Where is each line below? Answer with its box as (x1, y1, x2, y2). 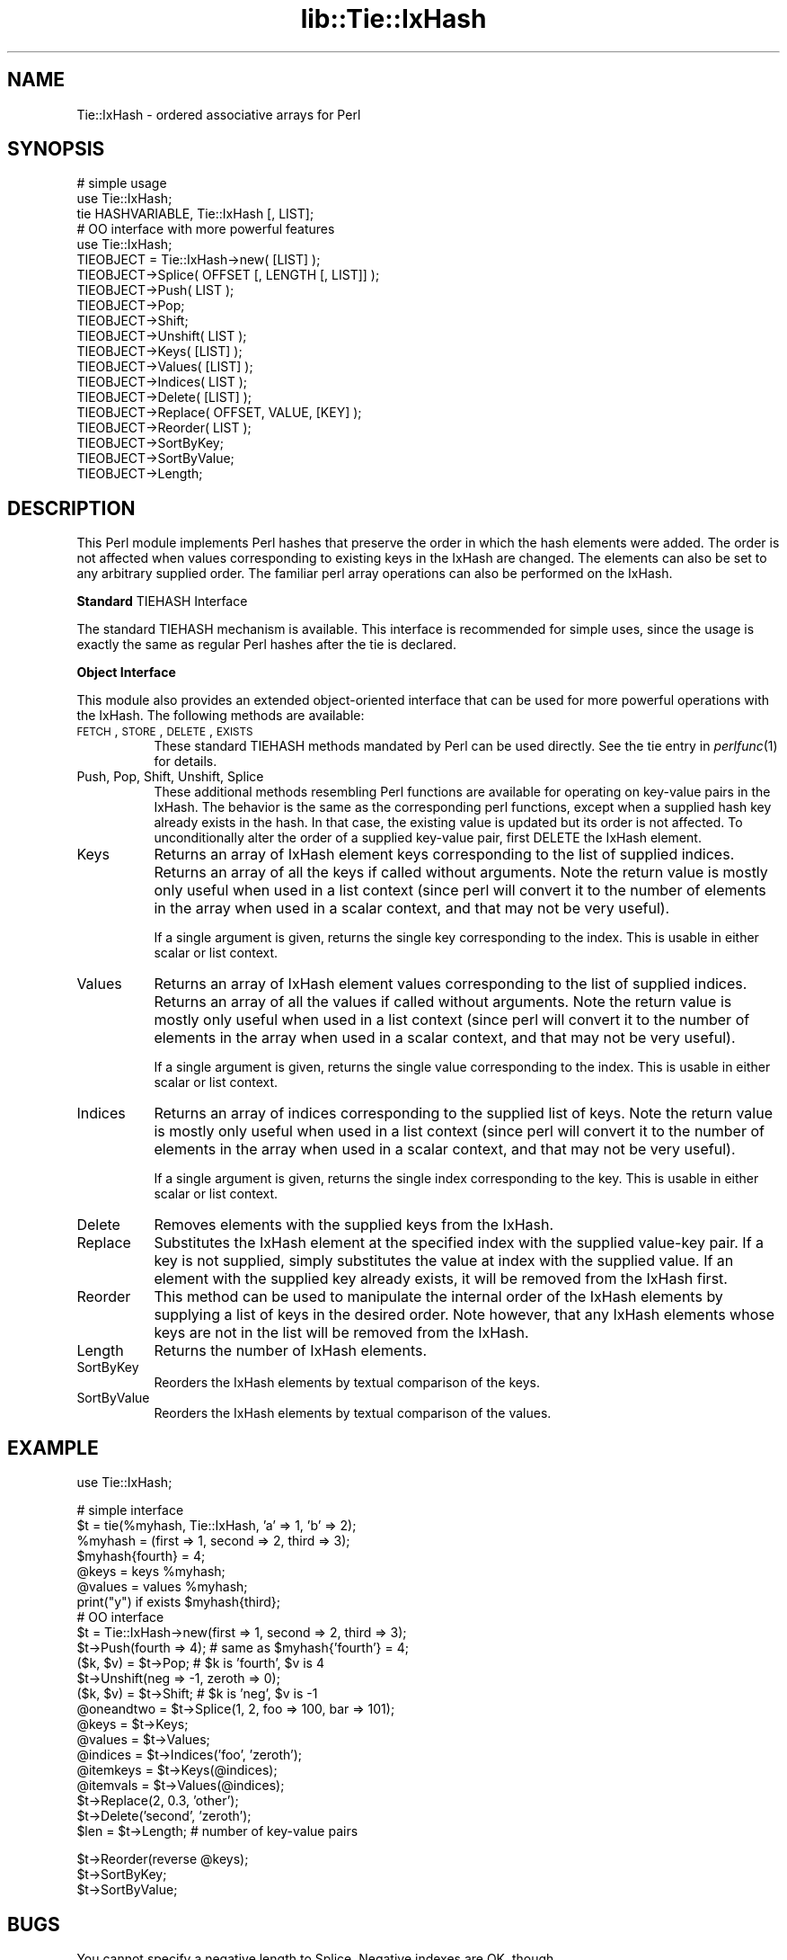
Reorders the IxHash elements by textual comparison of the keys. (154, 1375, 540, 1391)
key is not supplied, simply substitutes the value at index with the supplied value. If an (154, 1252, 734, 1270)
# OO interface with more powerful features (76, 221, 335, 237)
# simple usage (76, 175, 167, 192)
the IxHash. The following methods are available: (76, 708, 365, 724)
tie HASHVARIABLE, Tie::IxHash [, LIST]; (76, 206, 314, 222)
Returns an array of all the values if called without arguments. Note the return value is (154, 993, 732, 1011)
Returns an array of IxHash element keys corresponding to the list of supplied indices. (154, 845, 735, 864)
